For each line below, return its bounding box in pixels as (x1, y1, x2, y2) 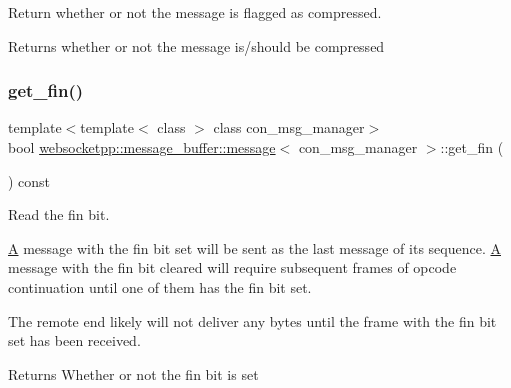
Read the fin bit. (8, 204, 110, 225)
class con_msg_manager (213, 117, 365, 138)
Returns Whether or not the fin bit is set (8, 363, 259, 384)
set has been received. (8, 330, 141, 351)
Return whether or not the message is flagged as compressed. (8, 2, 382, 22)
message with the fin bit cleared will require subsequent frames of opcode (8, 257, 457, 278)
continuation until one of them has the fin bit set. (8, 276, 312, 297)
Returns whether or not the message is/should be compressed (8, 35, 385, 56)
